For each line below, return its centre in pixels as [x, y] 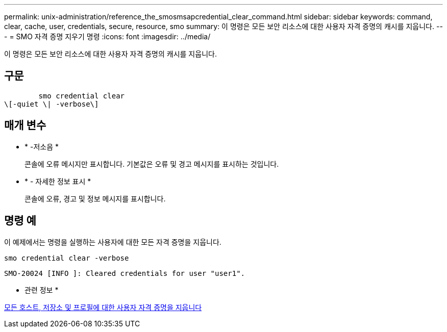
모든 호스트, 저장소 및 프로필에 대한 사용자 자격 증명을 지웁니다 [103, 307]
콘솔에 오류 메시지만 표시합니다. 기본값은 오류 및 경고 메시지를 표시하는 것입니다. [152, 164]
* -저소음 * [42, 146]
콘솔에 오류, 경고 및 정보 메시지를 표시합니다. [95, 198]
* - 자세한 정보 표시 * [58, 181]
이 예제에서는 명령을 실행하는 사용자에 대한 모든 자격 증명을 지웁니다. [113, 242]
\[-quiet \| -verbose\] [52, 104]
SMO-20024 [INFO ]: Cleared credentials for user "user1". [125, 273]
